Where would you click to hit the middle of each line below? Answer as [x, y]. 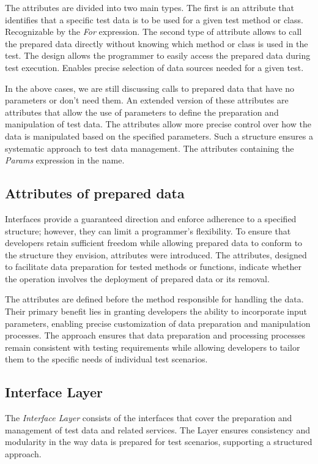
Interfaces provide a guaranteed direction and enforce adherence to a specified [151, 218]
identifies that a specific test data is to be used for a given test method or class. [154, 19]
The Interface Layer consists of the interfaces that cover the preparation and [149, 418]
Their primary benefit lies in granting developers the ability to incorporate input [156, 311]
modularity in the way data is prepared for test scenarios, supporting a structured [159, 442]
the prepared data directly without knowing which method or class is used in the [157, 43]
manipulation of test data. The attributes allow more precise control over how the [158, 124]
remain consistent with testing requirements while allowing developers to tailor [153, 347]
